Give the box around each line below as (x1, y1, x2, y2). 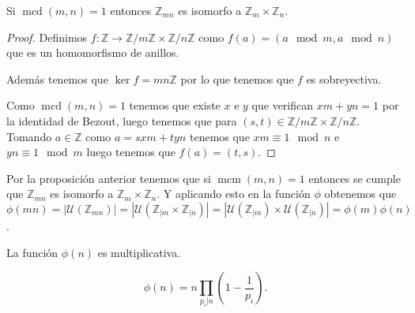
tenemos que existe (129, 97, 221, 114)
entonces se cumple (308, 170, 401, 186)
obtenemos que (324, 185, 397, 202)
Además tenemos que (6, 70, 108, 87)
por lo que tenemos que (180, 70, 294, 87)
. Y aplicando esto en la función (157, 185, 311, 202)
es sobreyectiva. (306, 70, 382, 87)
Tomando (6, 128, 52, 144)
